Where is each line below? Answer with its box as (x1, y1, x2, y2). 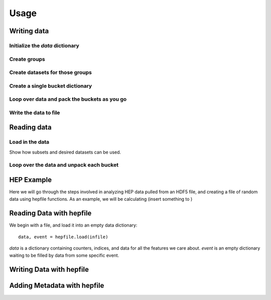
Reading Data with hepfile (9, 209, 92, 217)
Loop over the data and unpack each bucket (9, 162, 119, 169)
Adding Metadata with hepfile (9, 281, 104, 290)
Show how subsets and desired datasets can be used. (9, 149, 121, 155)
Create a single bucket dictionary (9, 82, 92, 89)
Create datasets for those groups (9, 69, 92, 76)
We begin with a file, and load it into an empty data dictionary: (9, 222, 138, 229)
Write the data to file (9, 109, 60, 116)
